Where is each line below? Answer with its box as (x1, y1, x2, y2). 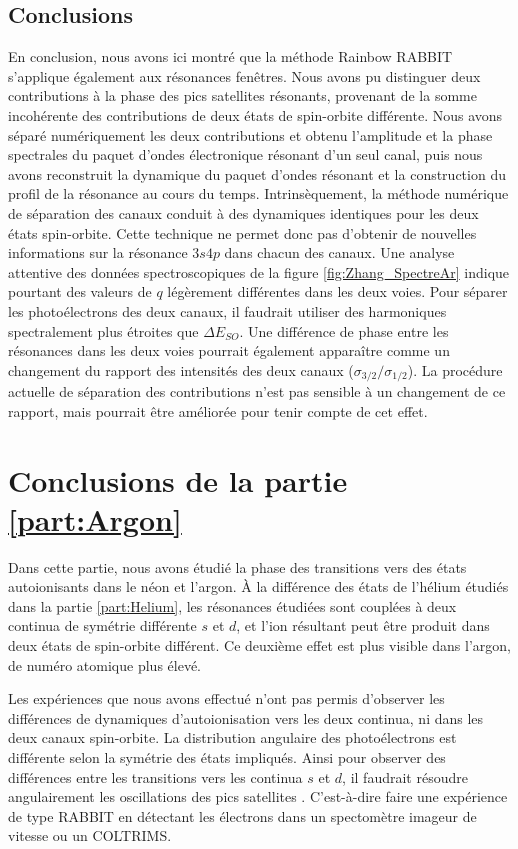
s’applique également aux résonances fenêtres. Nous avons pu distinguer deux (8, 65, 481, 86)
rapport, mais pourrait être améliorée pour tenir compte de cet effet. (8, 400, 428, 421)
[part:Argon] (8, 498, 182, 539)
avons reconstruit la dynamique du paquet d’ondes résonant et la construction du (8, 163, 506, 184)
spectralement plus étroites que (8, 320, 199, 341)
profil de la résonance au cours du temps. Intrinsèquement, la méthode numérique (8, 183, 509, 204)
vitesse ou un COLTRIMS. (8, 825, 172, 846)
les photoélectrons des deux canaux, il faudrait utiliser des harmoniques (8, 300, 447, 321)
